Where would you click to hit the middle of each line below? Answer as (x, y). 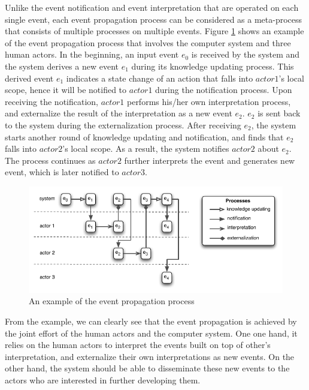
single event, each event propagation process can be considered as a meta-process (154, 19)
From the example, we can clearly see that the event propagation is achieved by (151, 321)
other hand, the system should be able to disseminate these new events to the (147, 368)
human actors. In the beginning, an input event (92, 54)
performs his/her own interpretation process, (209, 101)
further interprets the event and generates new (210, 160)
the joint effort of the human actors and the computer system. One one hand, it (151, 333)
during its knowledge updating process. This (213, 66)
